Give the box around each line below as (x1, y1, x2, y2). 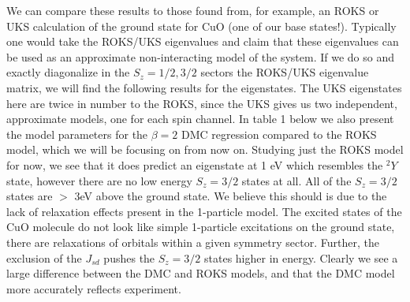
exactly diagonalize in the (6, 64, 130, 80)
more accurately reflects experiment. (6, 280, 181, 296)
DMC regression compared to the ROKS (181, 125, 377, 142)
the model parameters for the (6, 125, 148, 142)
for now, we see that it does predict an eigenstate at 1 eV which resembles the (6, 156, 383, 173)
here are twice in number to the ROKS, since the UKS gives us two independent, (6, 95, 397, 111)
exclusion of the (6, 249, 82, 266)
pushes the (103, 249, 155, 266)
